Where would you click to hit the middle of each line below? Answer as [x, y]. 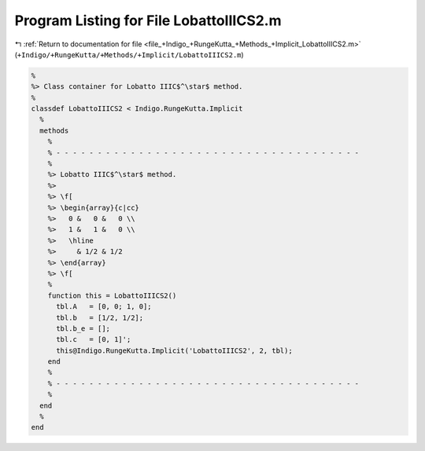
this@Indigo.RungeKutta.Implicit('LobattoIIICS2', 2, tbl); [174, 350]
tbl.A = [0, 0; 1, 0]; [104, 307]
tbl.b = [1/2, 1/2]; [100, 317]
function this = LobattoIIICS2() [112, 295]
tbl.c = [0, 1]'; [94, 339]
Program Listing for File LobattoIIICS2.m [148, 20]
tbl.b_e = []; [83, 328]
